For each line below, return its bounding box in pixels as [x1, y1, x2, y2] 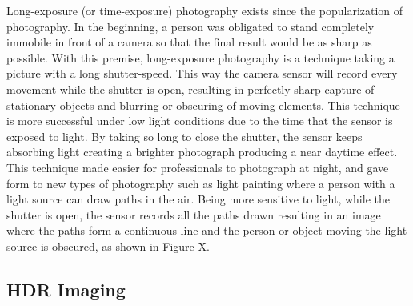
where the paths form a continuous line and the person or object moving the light [6, 222, 407, 239]
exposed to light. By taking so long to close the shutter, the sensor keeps [6, 127, 363, 144]
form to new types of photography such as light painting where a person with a [6, 175, 395, 191]
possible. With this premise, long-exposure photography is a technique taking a [6, 49, 395, 66]
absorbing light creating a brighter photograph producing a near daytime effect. [6, 143, 398, 160]
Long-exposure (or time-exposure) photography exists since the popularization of [6, 2, 403, 18]
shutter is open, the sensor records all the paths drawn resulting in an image [6, 206, 381, 223]
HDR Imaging [6, 276, 126, 301]
